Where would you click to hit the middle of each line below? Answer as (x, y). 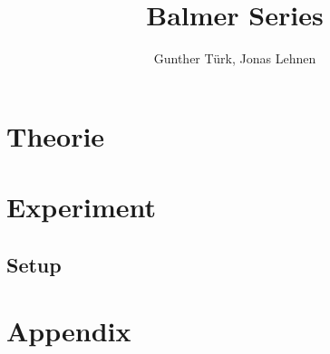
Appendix (69, 331)
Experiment (82, 207)
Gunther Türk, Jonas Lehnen (235, 58)
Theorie (56, 135)
